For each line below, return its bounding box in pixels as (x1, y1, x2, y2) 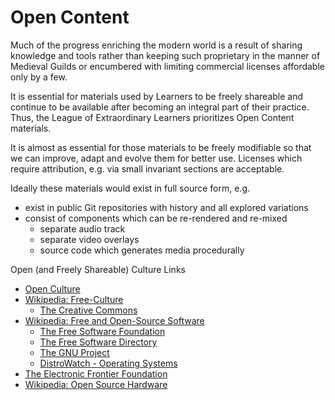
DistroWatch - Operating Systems (39, 357, 178, 369)
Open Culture (24, 282, 81, 295)
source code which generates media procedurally (39, 244, 245, 256)
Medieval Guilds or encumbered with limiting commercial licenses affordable (10, 60, 325, 72)
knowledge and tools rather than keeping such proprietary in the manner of (10, 49, 321, 61)
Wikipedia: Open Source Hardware (24, 378, 168, 390)
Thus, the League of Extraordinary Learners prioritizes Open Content (10, 111, 295, 123)
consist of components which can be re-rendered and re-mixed (24, 212, 288, 224)
